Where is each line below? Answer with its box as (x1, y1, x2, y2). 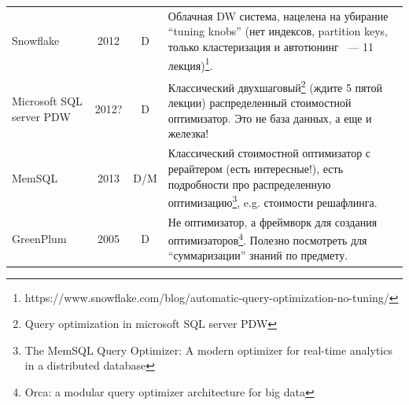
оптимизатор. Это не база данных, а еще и (168, 109, 372, 126)
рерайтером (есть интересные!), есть (168, 160, 344, 176)
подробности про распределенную (168, 175, 331, 192)
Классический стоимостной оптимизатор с (168, 145, 371, 161)
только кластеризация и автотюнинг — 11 (168, 38, 374, 54)
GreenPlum (12, 230, 67, 247)
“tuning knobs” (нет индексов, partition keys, (168, 23, 389, 39)
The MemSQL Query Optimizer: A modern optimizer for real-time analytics (24, 341, 392, 358)
